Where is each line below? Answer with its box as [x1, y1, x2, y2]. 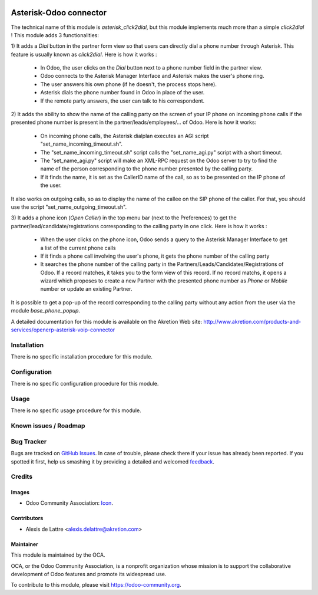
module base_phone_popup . [11, 307, 81, 314]
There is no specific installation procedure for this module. [11, 353, 153, 360]
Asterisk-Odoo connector [11, 8, 107, 18]
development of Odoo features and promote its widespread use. [11, 571, 167, 578]
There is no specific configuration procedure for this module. [11, 380, 159, 387]
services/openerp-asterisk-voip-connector [11, 326, 115, 333]
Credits [11, 472, 32, 481]
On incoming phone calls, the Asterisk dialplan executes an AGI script [40, 132, 209, 139]
